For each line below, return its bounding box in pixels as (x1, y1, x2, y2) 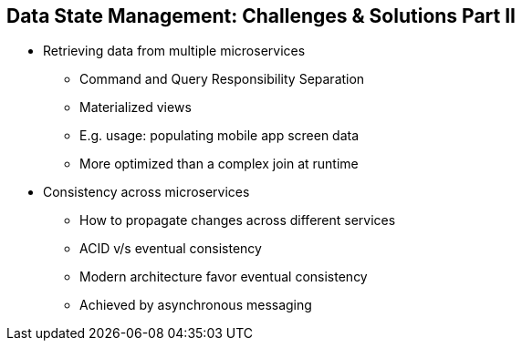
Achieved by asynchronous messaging (79, 297, 312, 313)
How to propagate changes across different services (79, 212, 396, 229)
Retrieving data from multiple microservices (43, 43, 306, 59)
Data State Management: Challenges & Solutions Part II (6, 5, 517, 27)
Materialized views (79, 99, 192, 116)
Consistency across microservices (43, 184, 250, 200)
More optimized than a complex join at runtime (79, 156, 359, 172)
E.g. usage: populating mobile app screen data (79, 128, 360, 144)
